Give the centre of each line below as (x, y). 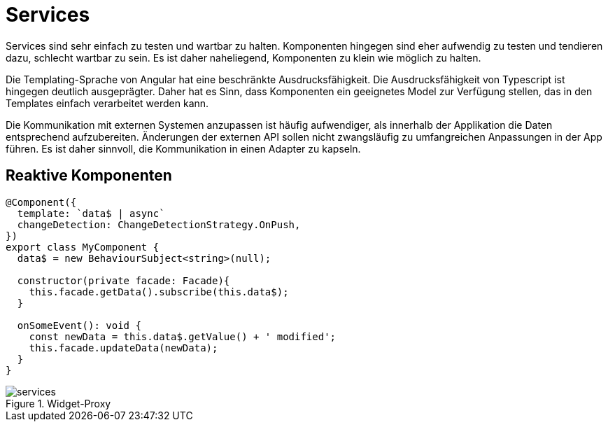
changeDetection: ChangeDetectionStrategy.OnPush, (159, 224)
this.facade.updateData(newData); (123, 348)
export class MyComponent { (83, 247)
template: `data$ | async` (91, 213)
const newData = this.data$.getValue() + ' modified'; (183, 336)
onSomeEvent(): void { (79, 325)
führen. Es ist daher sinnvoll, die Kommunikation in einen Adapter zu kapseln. (183, 148)
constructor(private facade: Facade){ (123, 280)
